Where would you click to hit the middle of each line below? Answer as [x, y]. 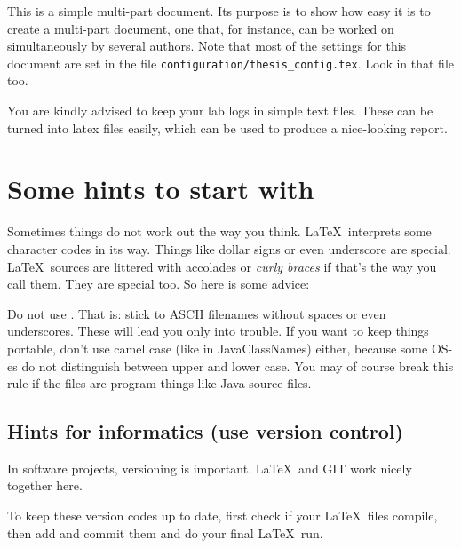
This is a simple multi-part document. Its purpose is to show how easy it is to [219, 11]
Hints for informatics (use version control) [205, 431]
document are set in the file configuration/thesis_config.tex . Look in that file [231, 63]
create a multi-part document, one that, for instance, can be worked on [201, 28]
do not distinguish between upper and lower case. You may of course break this [238, 365]
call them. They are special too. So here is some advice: [159, 284]
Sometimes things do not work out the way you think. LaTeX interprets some [219, 231]
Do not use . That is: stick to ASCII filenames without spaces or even [197, 313]
